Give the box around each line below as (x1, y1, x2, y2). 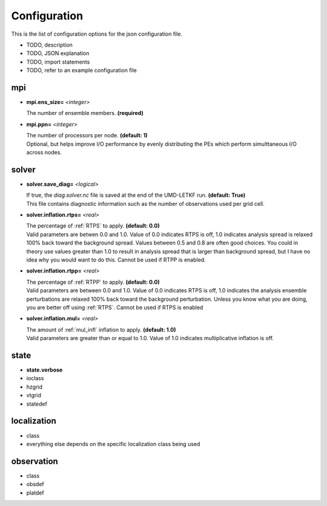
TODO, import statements (26, 58, 90, 65)
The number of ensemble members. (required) (26, 110, 144, 117)
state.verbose (26, 366, 63, 373)
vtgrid (26, 392, 42, 399)
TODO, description (26, 41, 73, 48)
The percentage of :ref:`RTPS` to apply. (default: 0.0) (26, 222, 160, 229)
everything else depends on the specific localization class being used (26, 440, 200, 447)
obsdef (26, 481, 45, 488)
